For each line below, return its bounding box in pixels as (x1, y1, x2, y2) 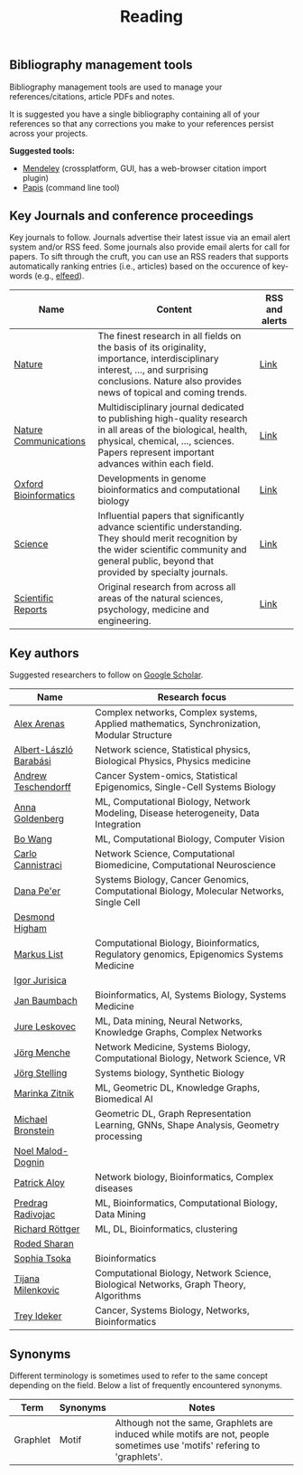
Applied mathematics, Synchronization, (94, 717, 262, 730)
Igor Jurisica (14, 974, 68, 987)
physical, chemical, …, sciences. (97, 435, 234, 448)
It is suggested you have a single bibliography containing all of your (9, 109, 261, 119)
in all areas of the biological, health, (97, 423, 248, 436)
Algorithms (94, 1290, 142, 1302)
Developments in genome (97, 472, 207, 485)
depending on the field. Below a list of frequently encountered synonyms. (9, 1380, 282, 1391)
